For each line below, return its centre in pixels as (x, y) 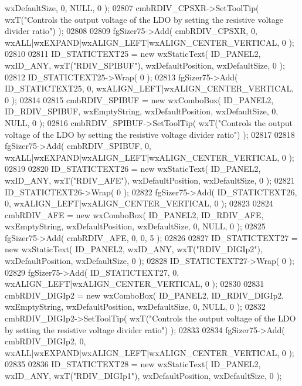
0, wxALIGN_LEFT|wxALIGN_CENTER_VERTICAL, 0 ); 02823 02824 (139, 203)
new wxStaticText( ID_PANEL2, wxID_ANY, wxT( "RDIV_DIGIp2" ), (134, 249)
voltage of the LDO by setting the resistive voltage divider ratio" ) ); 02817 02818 (150, 134)
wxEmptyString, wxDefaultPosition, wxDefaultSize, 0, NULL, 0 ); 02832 (135, 307)
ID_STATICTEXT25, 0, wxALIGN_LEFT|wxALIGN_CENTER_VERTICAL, (150, 88)
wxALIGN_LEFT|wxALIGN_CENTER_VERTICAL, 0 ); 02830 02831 (135, 284)
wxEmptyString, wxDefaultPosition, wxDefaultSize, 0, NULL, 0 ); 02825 (135, 226)
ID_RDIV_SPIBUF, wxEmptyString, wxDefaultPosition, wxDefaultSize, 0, (142, 111)
